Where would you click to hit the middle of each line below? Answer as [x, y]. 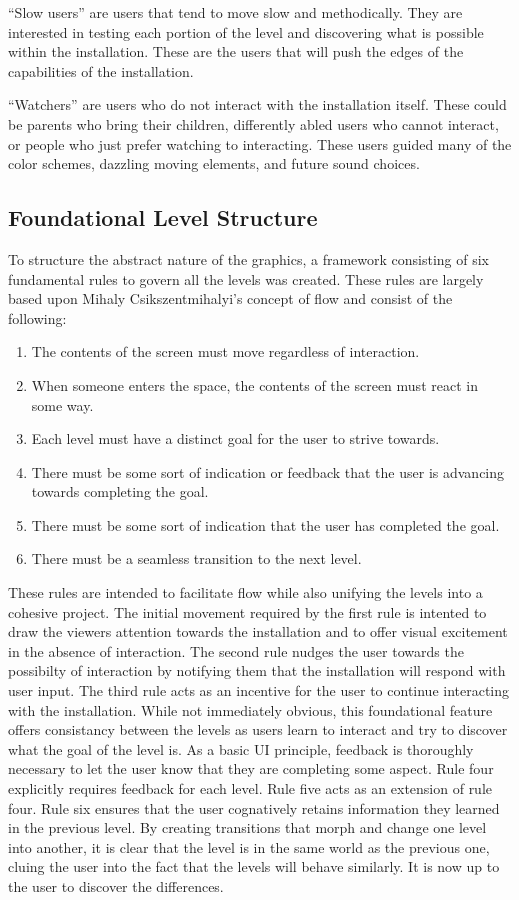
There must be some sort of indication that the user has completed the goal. [265, 524]
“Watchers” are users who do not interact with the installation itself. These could [257, 104]
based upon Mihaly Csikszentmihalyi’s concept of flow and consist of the [230, 298]
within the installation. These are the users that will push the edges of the [236, 51]
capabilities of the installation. [101, 70]
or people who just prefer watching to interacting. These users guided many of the [260, 143]
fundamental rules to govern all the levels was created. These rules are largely [246, 278]
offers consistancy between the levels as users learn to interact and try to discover [258, 729]
